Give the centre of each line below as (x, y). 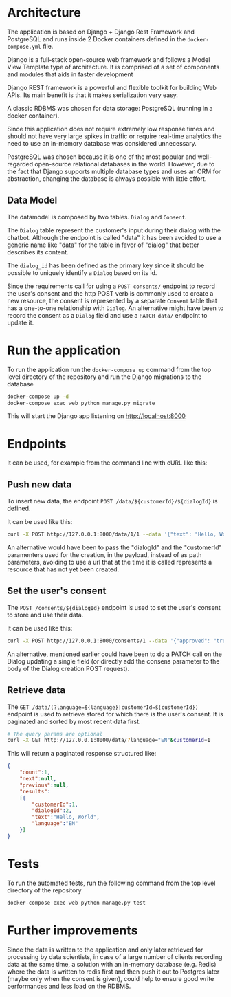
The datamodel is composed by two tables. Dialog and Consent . (97, 217)
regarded (20, 164)
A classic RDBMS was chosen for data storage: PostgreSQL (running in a (110, 108)
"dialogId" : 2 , (52, 811)
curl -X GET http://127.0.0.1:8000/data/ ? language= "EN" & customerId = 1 (109, 741)
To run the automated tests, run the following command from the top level (111, 883)
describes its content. (38, 252)
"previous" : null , (44, 785)
